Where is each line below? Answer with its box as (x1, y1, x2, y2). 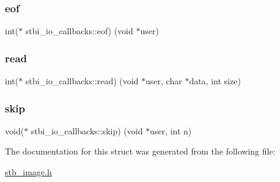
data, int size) (189, 75, 241, 87)
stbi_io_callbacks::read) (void (25, 75, 139, 87)
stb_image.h (5, 166, 52, 178)
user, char (146, 75, 182, 87)
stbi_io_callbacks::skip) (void (31, 124, 143, 137)
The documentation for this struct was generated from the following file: (5, 145, 276, 158)
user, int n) (150, 124, 192, 137)
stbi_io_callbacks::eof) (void (25, 24, 133, 37)
